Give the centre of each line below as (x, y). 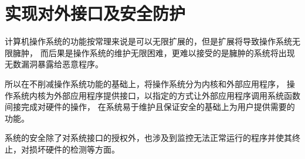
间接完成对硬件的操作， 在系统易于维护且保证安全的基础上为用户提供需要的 (150, 107)
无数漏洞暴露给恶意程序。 (54, 64)
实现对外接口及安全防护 (95, 13)
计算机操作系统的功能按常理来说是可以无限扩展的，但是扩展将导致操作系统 (148, 41)
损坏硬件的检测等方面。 (74, 149)
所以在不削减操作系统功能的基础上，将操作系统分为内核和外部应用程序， (144, 83)
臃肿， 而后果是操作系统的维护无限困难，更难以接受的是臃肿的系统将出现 (154, 52)
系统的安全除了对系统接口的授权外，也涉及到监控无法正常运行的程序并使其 (148, 138)
